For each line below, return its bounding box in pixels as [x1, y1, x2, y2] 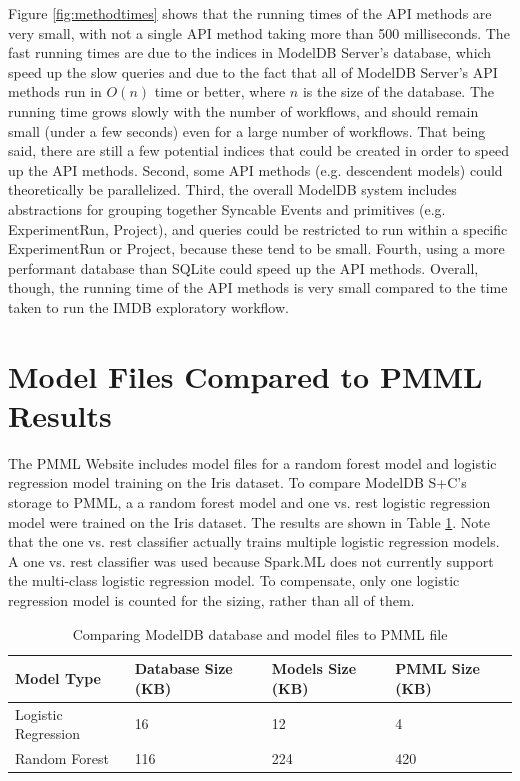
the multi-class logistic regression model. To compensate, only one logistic [8, 570, 460, 591]
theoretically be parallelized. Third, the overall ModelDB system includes [8, 179, 457, 200]
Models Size [271, 658, 357, 679]
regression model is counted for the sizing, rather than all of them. [8, 589, 415, 610]
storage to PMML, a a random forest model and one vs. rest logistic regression [8, 492, 491, 512]
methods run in [8, 81, 102, 102]
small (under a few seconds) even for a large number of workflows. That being [8, 120, 486, 141]
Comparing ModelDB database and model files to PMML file [72, 623, 448, 644]
